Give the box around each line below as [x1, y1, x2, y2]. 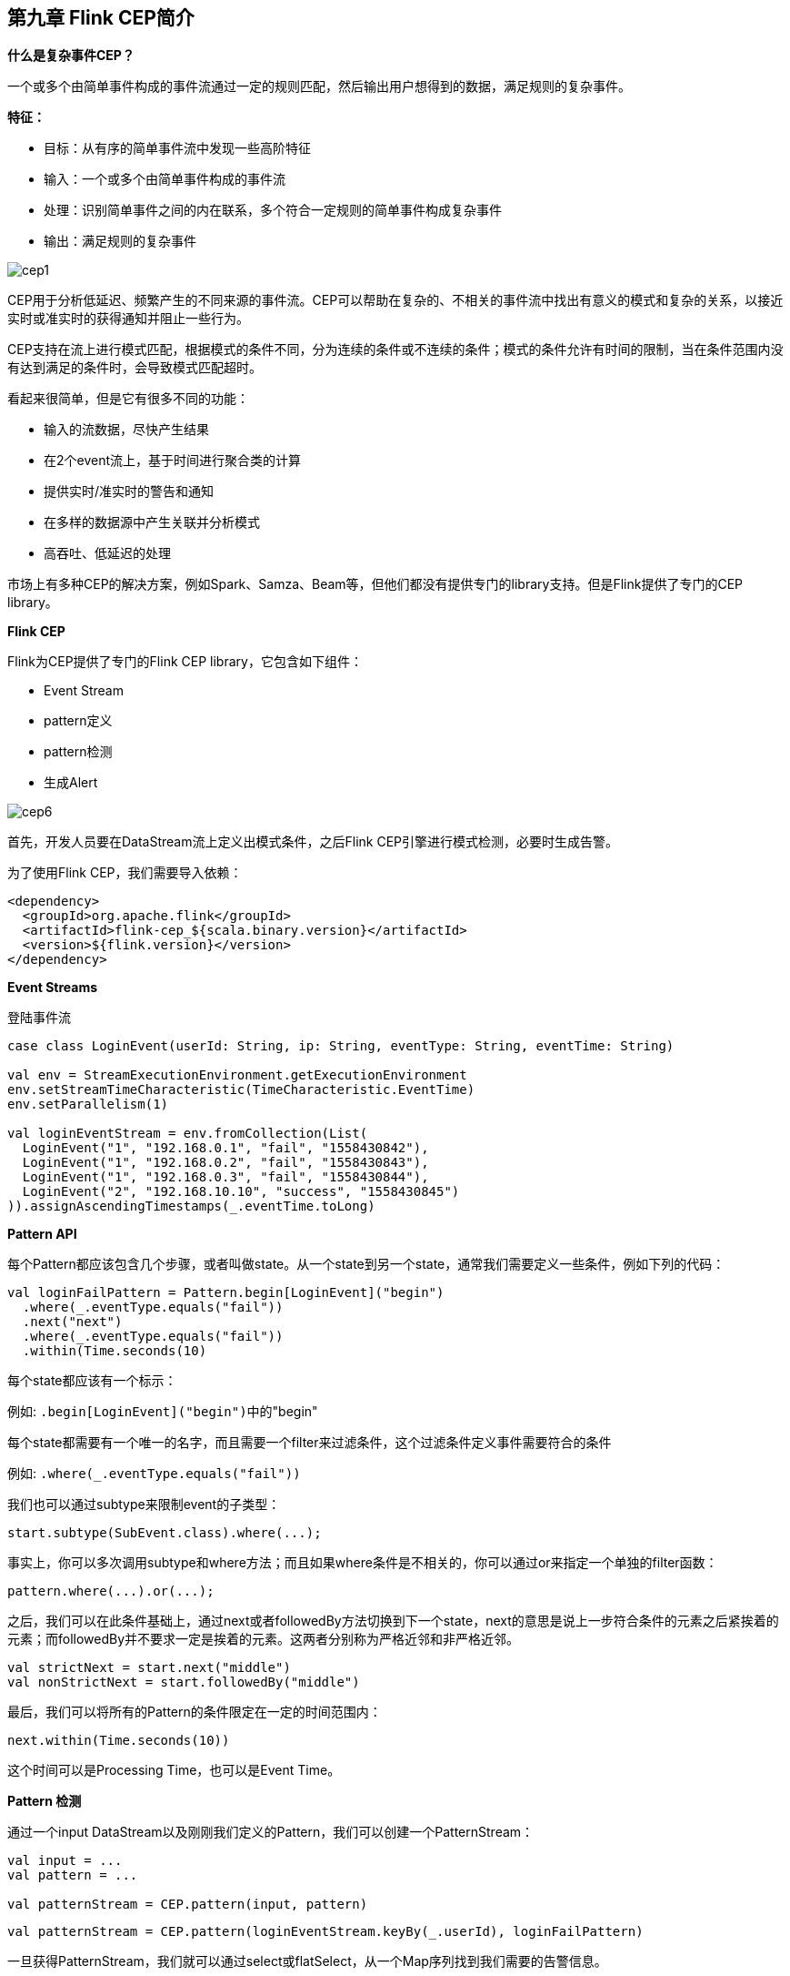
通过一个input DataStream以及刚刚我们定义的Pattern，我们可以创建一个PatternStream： [7, 1824, 535, 1840]
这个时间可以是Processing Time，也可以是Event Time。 [7, 1762, 341, 1778]
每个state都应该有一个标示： [7, 1373, 177, 1389]
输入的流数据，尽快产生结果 [44, 421, 209, 438]
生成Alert [44, 775, 98, 791]
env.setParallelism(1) [7, 1097, 169, 1112]
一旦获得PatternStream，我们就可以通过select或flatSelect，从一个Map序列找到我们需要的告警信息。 [7, 1953, 607, 1970]
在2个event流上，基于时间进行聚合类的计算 [44, 452, 302, 469]
